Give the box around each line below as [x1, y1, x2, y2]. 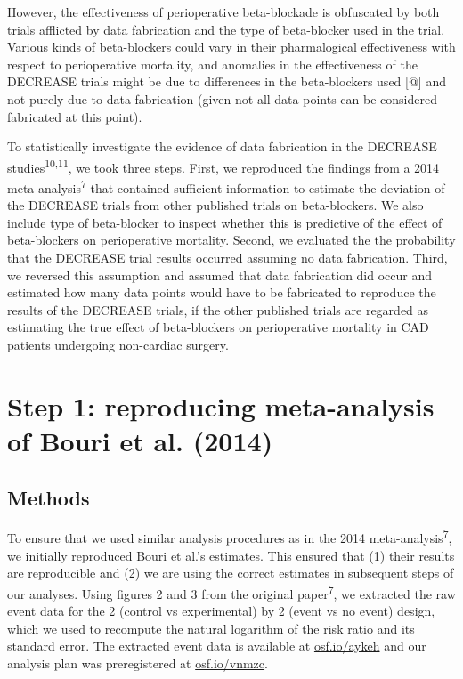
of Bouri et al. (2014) [7, 422, 273, 458]
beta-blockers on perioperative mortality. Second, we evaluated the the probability [7, 230, 456, 249]
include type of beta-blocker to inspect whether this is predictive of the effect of [7, 213, 443, 231]
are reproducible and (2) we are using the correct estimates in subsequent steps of [7, 563, 454, 582]
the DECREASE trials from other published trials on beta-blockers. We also [7, 196, 424, 214]
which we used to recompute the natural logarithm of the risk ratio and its [7, 618, 415, 637]
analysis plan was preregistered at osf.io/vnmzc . [7, 653, 268, 672]
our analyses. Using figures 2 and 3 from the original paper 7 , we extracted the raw [7, 581, 456, 602]
